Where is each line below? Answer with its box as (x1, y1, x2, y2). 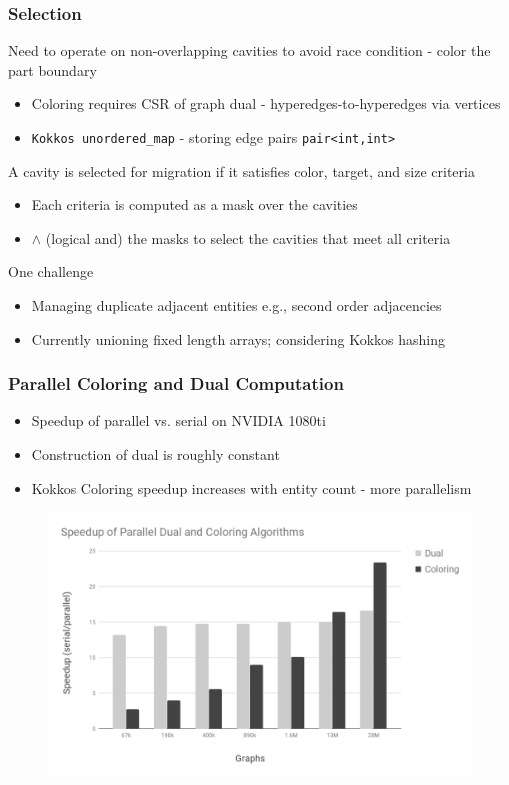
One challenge (8, 261, 94, 282)
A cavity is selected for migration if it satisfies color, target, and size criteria (8, 160, 475, 181)
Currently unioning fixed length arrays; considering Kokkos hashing (31, 328, 445, 349)
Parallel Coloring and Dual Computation (8, 371, 344, 396)
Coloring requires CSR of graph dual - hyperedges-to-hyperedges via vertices (31, 93, 501, 114)
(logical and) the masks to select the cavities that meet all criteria (45, 227, 451, 248)
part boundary (8, 59, 97, 80)
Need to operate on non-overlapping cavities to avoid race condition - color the (8, 40, 491, 61)
